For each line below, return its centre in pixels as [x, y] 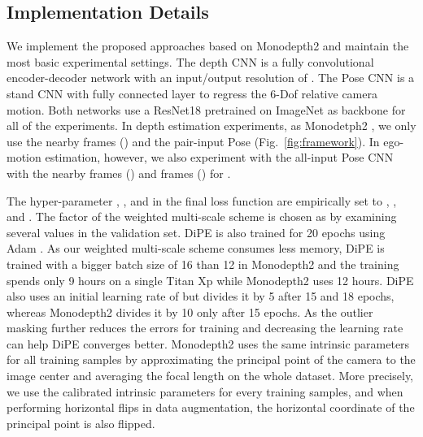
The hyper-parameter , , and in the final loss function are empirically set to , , [202, 200]
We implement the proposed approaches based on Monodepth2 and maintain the [208, 46]
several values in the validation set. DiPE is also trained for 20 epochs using [196, 232]
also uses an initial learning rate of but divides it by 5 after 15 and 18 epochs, [201, 296]
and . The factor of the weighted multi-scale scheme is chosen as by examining [202, 216]
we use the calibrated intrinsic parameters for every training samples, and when [205, 391]
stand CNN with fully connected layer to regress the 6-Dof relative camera [192, 93]
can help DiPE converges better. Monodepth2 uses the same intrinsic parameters [208, 343]
